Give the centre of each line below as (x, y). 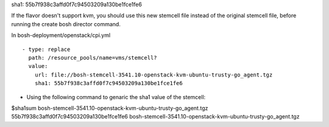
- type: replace (46, 49)
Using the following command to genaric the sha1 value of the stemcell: (116, 97)
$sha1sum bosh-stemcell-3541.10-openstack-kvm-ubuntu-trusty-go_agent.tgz (110, 108)
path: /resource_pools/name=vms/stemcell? (93, 57)
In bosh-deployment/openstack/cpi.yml (61, 35)
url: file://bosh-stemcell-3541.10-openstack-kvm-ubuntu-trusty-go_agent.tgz (154, 75)
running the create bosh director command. (66, 24)
